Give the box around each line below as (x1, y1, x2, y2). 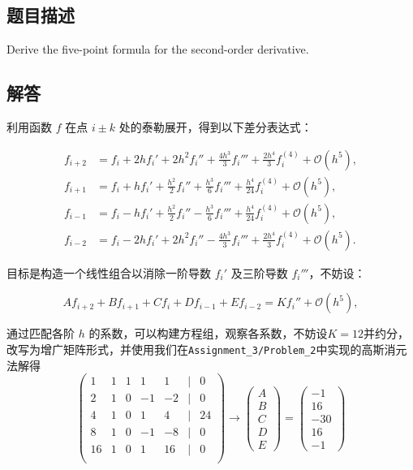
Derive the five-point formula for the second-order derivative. (6, 41, 309, 58)
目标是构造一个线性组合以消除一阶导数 (6, 264, 211, 281)
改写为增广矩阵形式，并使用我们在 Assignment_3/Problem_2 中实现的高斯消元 (6, 340, 407, 357)
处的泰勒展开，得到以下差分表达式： (118, 119, 312, 135)
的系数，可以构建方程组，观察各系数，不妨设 (88, 325, 328, 342)
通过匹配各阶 (6, 325, 75, 342)
